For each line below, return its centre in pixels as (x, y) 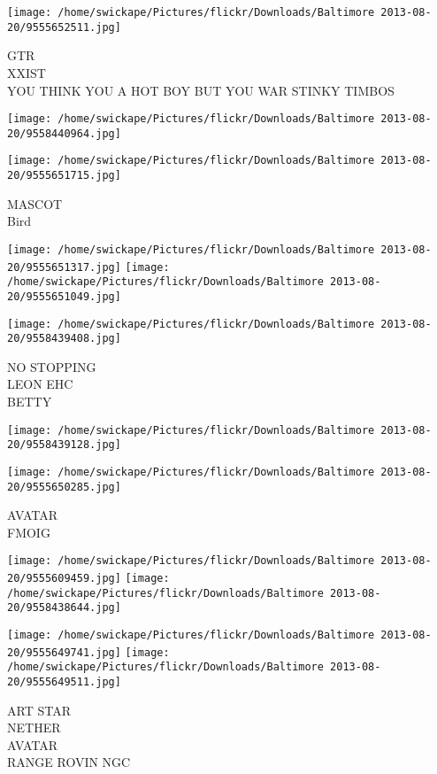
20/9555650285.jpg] (64, 487)
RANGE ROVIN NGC (69, 762)
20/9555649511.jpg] (64, 682)
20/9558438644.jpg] (64, 608)
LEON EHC (40, 384)
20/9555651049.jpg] (64, 296)
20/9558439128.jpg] (64, 445)
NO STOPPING (52, 366)
